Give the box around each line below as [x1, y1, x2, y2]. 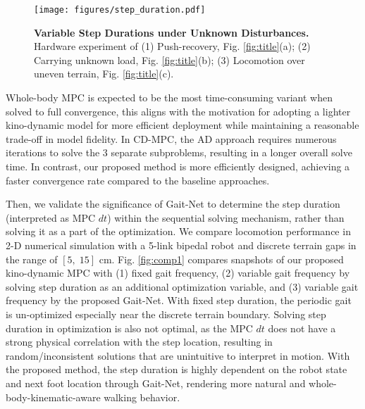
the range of [6, 251, 58, 266]
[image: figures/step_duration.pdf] [34, 5, 206, 15]
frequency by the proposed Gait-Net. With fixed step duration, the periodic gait [6, 293, 352, 308]
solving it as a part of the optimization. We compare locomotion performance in [6, 224, 351, 239]
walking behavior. [104, 389, 180, 404]
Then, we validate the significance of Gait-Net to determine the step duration [6, 196, 340, 211]
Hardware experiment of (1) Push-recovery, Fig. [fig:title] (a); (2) [34, 39, 311, 54]
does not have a [268, 320, 336, 335]
